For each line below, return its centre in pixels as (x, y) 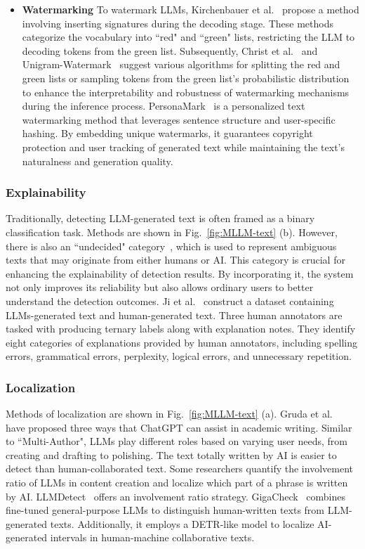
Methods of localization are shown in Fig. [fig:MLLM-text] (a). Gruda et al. (169, 414)
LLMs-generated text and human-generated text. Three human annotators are (174, 315)
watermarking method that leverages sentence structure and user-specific (179, 119)
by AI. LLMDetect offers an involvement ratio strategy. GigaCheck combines (175, 496)
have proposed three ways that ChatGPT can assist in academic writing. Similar (179, 427)
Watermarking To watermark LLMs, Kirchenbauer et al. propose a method (191, 9)
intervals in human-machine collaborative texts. (152, 537)
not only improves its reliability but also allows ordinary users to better (160, 287)
